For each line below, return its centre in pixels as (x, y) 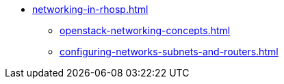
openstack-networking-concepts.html (145, 30)
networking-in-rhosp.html (90, 9)
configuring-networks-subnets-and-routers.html (169, 52)
